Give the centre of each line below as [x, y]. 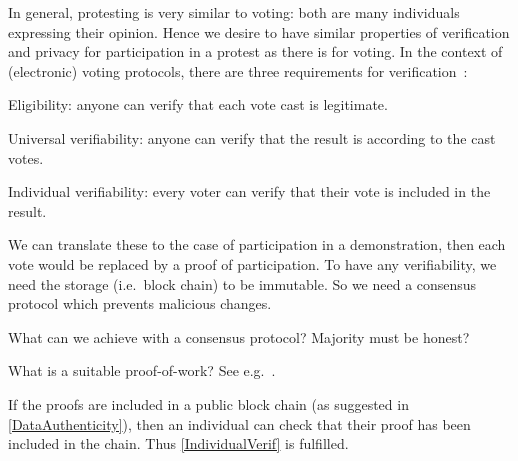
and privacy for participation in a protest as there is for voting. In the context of [255, 51]
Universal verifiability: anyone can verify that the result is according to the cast [252, 137]
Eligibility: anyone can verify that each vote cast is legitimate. [198, 104]
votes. [26, 157]
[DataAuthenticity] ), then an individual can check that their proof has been [239, 423]
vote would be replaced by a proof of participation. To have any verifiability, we [252, 263]
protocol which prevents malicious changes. [140, 303]
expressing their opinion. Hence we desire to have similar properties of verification [259, 31]
